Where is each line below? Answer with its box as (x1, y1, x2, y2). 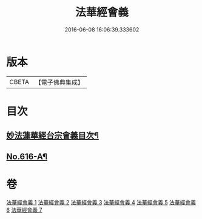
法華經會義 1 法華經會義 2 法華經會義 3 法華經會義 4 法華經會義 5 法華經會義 (6, 198, 196, 206)
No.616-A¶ (6, 151, 47, 162)
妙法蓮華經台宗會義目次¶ (6, 131, 99, 141)
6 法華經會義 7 (6, 206, 42, 214)
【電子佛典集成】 (35, 78, 84, 87)
